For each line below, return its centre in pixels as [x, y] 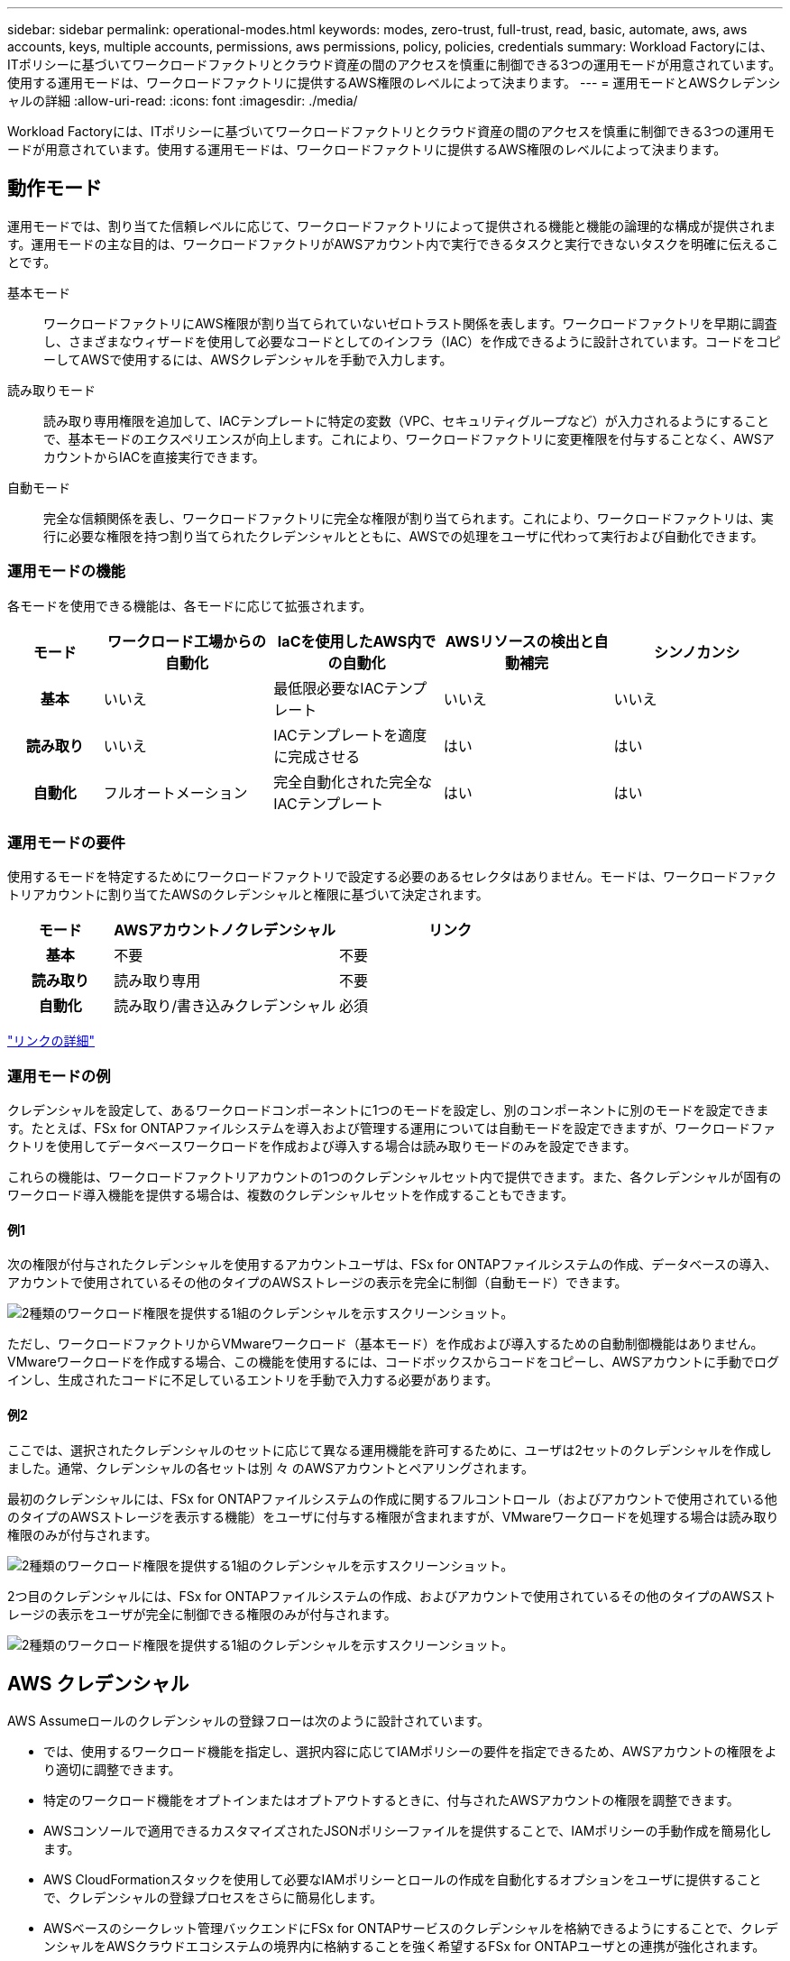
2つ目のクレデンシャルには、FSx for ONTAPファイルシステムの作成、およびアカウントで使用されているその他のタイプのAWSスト [392, 1596]
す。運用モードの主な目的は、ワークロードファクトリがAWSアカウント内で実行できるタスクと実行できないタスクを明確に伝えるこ [393, 244]
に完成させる [317, 756]
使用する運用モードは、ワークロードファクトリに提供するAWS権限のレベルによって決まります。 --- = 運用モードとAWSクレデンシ [394, 83]
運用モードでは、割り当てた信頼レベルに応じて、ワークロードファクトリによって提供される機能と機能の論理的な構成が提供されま [392, 226]
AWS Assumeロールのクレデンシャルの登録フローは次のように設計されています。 [248, 1721]
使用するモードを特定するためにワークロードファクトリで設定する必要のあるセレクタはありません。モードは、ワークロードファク [392, 877]
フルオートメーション [175, 792]
